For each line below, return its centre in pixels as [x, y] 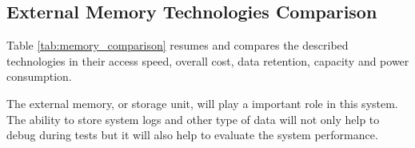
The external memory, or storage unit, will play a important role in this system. [202, 103]
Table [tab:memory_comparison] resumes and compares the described [178, 45]
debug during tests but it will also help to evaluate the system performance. [192, 135]
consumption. [39, 76]
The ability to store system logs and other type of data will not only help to [193, 119]
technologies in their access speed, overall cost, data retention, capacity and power [208, 60]
